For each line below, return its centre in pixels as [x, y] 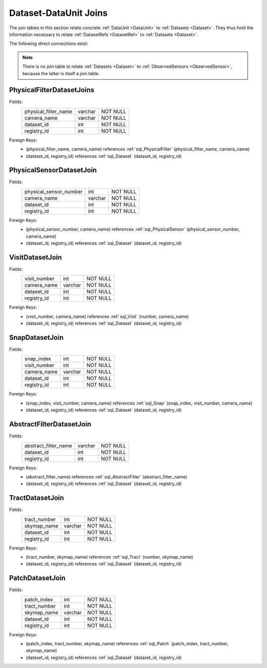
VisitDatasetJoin [35, 257]
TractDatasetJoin [37, 498]
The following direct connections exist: [49, 44]
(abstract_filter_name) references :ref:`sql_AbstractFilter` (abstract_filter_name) [107, 477]
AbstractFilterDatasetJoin [50, 424]
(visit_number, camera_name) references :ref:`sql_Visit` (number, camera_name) [107, 316]
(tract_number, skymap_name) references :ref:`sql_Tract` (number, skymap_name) [110, 557]
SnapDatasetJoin [36, 337]
